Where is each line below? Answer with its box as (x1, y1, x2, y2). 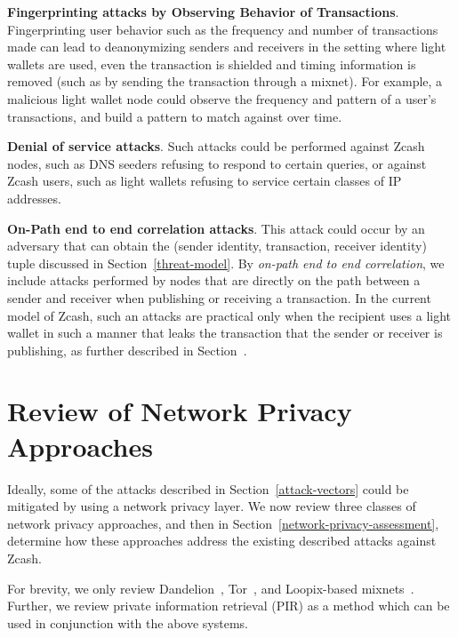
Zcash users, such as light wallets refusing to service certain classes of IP (7, 171, 402, 190)
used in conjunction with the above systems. (7, 613, 248, 632)
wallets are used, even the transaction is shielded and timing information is (7, 54, 416, 73)
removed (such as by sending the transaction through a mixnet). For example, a (7, 72, 443, 91)
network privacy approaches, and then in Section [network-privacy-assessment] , (7, 514, 439, 532)
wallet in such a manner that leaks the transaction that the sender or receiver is (7, 323, 443, 342)
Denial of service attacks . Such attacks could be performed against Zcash (7, 137, 425, 156)
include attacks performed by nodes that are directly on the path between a (7, 271, 421, 290)
